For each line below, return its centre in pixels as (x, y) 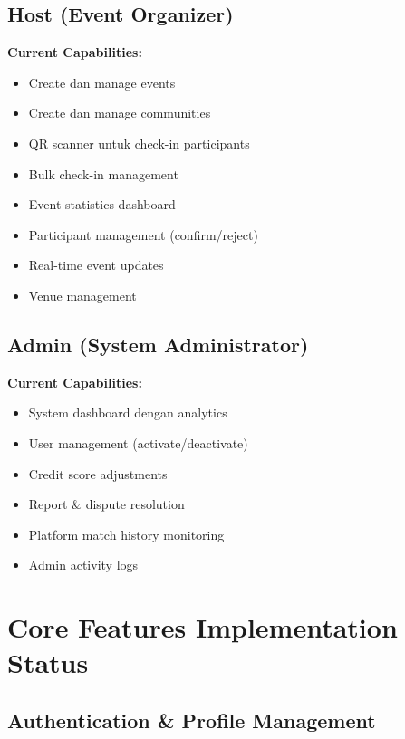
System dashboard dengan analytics (128, 413)
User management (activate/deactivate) (138, 442)
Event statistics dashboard (102, 204)
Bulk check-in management (103, 173)
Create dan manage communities (120, 113)
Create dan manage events (102, 82)
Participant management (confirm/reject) (143, 234)
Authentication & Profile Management (192, 720)
